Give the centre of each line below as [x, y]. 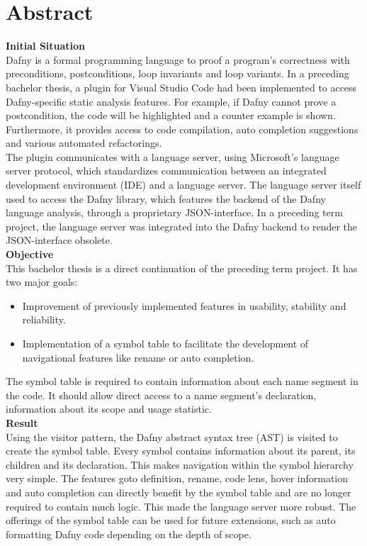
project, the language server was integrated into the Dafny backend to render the [182, 226]
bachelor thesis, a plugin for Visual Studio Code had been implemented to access [181, 87]
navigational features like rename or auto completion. [138, 357]
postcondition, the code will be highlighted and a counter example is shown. [171, 115]
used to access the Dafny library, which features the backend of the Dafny [166, 198]
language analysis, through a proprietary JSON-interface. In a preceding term [174, 212]
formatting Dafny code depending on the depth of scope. [129, 534]
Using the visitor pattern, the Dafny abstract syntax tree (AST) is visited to [172, 436]
